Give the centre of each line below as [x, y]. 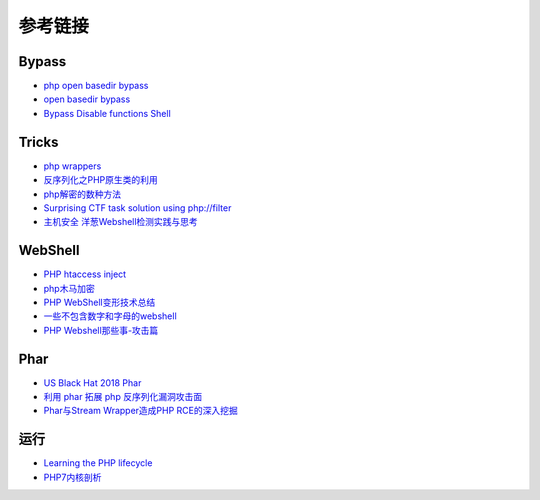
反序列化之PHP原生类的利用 [101, 180]
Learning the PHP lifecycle [98, 463]
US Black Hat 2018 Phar [92, 382]
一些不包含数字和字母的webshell [110, 316]
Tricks [38, 141]
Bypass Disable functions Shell [107, 113]
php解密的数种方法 [82, 194]
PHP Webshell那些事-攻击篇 [101, 330]
